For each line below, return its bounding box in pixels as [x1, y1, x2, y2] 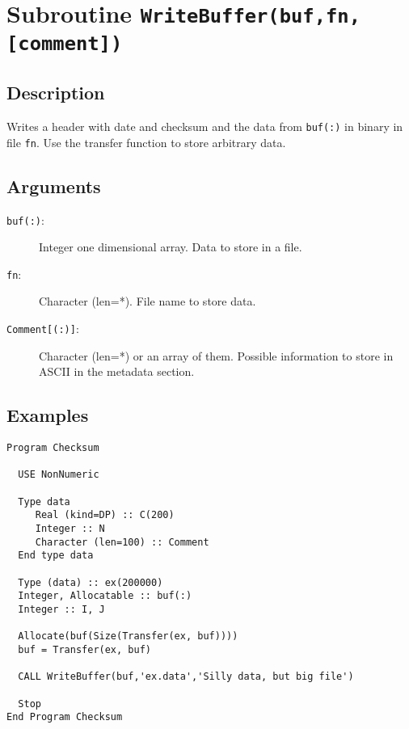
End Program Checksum [6, 711, 123, 723]
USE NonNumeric [18, 469, 99, 481]
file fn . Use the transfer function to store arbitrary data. [6, 133, 286, 150]
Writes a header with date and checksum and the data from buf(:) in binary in [6, 118, 403, 135]
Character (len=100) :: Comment [35, 536, 209, 548]
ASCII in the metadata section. [39, 363, 195, 380]
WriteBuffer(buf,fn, [140, 5, 361, 28]
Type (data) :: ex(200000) [18, 576, 163, 588]
